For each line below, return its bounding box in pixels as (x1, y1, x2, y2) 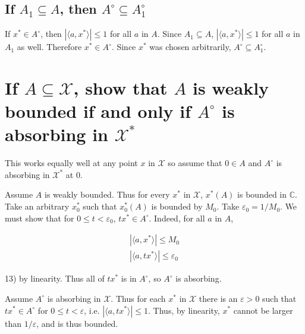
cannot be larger (233, 304, 293, 316)
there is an (199, 292, 238, 304)
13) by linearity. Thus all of (5, 272, 105, 285)
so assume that (168, 157, 222, 169)
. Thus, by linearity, (148, 304, 220, 316)
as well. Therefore (17, 40, 82, 53)
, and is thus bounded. (36, 317, 118, 329)
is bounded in (237, 188, 287, 201)
